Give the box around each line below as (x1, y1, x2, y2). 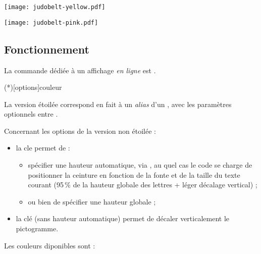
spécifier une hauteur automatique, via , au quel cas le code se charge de (28, 160, 252, 170)
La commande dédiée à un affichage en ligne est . (4, 65, 156, 75)
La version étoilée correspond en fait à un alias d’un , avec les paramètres (4, 98, 232, 109)
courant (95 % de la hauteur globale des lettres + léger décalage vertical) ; (28, 179, 257, 190)
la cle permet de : (16, 142, 70, 153)
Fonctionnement (4, 41, 89, 57)
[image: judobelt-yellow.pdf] (4, 4, 106, 11)
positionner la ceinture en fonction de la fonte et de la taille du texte (28, 169, 240, 180)
